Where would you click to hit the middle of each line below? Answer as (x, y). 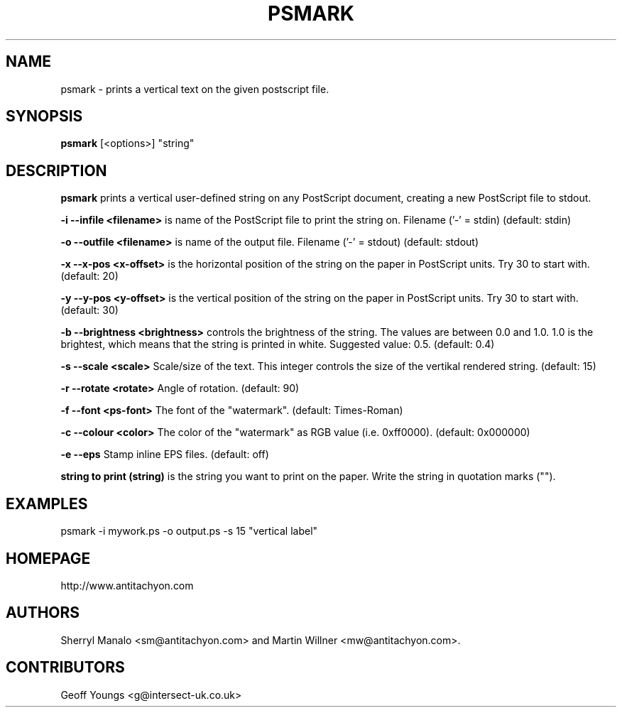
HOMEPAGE (48, 558)
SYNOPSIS (44, 116)
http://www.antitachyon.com (127, 585)
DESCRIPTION (56, 170)
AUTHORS (43, 613)
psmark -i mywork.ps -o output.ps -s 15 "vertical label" (189, 531)
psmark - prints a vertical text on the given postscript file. (195, 89)
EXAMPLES (47, 504)
